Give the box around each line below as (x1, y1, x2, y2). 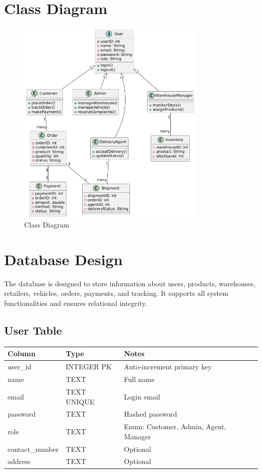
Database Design (4, 249, 123, 269)
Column (8, 348, 36, 359)
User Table (4, 323, 62, 338)
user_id (8, 361, 32, 372)
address (8, 456, 31, 466)
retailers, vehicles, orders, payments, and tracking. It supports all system (4, 288, 228, 298)
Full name (124, 374, 155, 384)
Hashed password (124, 409, 177, 419)
